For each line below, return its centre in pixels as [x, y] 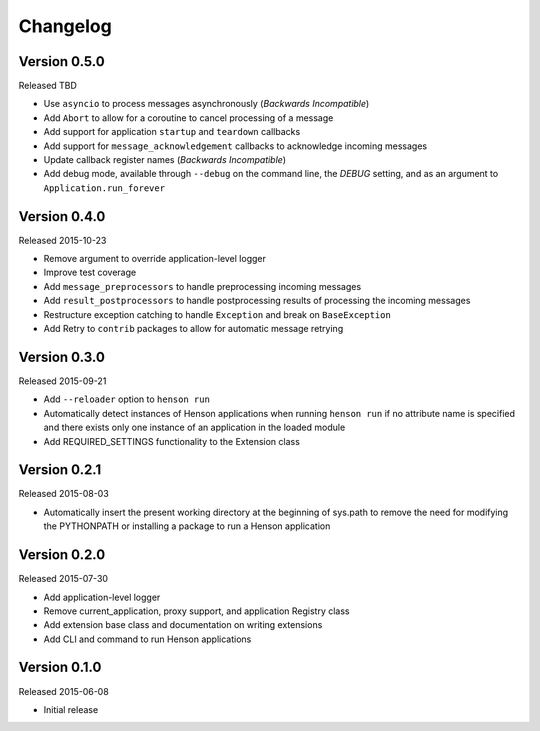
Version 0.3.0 [61, 356]
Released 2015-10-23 [62, 240]
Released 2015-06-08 [63, 691]
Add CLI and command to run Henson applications [147, 639]
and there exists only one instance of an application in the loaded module [194, 427]
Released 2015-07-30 [63, 579]
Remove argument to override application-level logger [155, 259]
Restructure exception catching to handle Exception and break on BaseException [217, 314]
